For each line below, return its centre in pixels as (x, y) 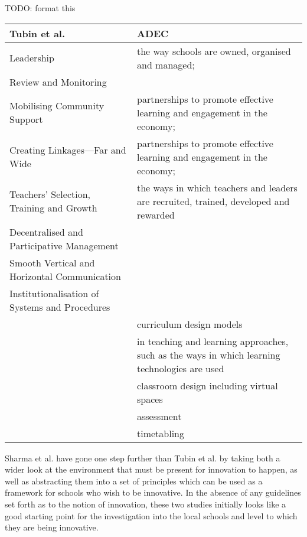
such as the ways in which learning (209, 354)
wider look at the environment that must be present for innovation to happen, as (151, 469)
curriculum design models (190, 324)
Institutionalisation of (54, 293)
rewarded (156, 214)
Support (26, 119)
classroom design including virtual (208, 385)
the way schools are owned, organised (214, 51)
